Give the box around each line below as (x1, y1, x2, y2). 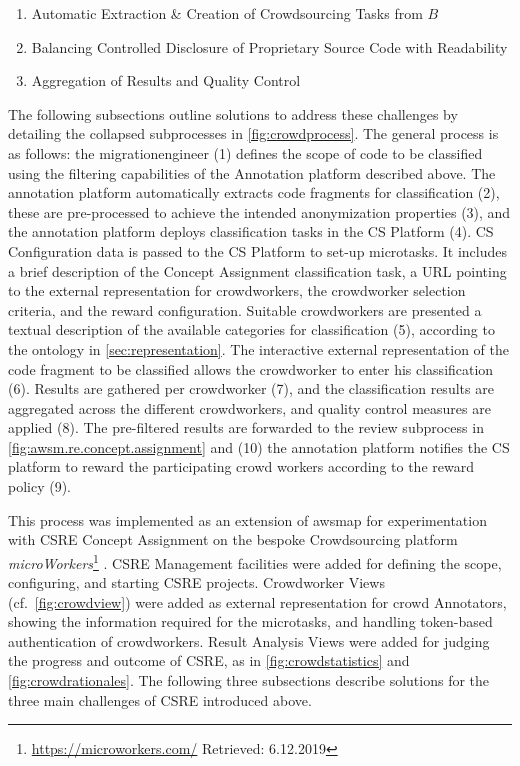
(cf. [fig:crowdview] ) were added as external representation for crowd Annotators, (8, 591, 507, 612)
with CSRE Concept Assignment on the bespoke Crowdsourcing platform (8, 529, 458, 550)
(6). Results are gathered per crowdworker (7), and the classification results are (8, 378, 494, 399)
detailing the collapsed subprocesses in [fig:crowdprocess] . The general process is (8, 123, 499, 144)
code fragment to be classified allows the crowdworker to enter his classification (8, 358, 494, 379)
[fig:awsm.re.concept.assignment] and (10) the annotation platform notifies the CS (8, 436, 510, 457)
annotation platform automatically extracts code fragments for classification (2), (8, 182, 500, 203)
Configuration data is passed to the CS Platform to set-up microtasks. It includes (8, 240, 508, 261)
